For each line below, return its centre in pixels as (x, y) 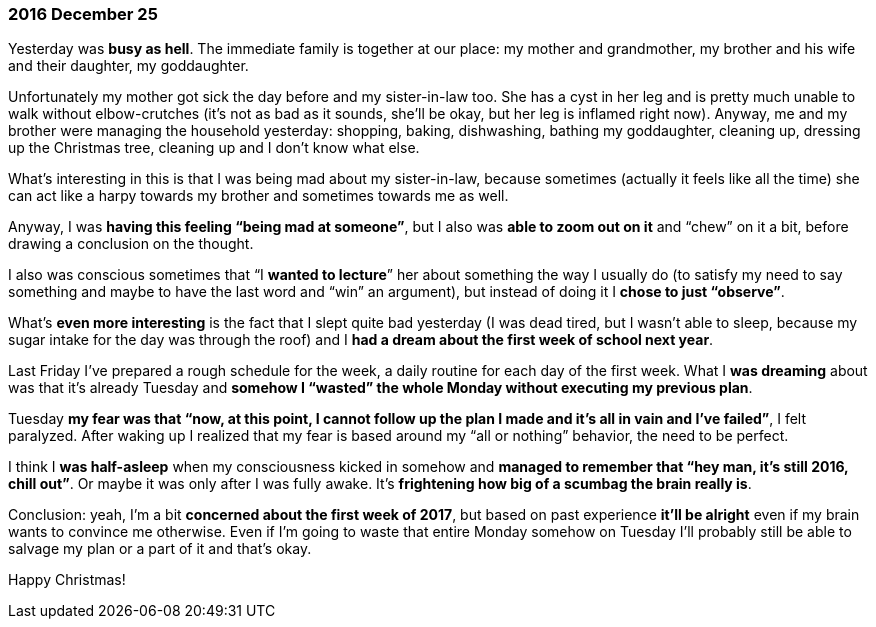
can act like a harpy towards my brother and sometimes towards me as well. (258, 196)
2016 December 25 (83, 14)
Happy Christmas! (67, 580)
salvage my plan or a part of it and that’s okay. (160, 549)
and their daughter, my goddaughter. (128, 66)
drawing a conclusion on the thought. (131, 244)
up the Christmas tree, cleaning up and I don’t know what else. (214, 148)
